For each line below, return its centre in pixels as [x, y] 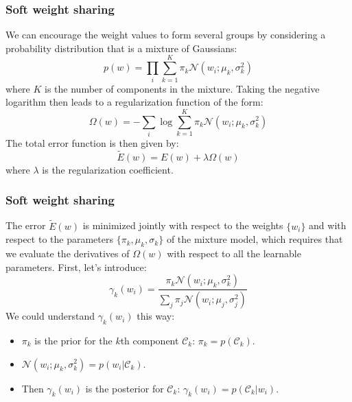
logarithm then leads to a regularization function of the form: [134, 102]
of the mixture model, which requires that [255, 239]
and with [328, 225]
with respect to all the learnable [234, 253]
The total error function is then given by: [92, 142]
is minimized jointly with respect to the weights [183, 225]
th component [150, 340]
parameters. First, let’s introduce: [76, 267]
